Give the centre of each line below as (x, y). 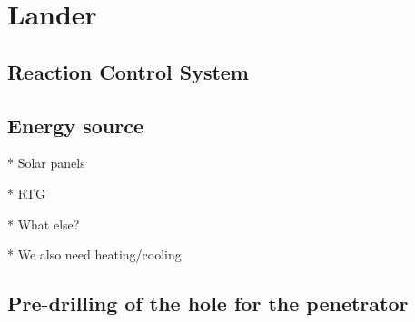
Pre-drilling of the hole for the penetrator (208, 303)
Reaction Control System (128, 71)
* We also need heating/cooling (94, 254)
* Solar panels (46, 163)
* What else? (44, 224)
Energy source (75, 125)
